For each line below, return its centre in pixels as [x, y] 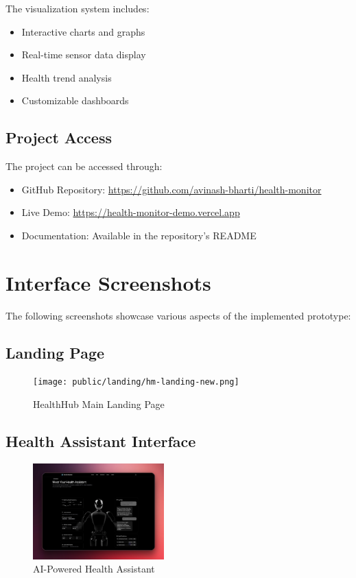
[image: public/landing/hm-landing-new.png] [136, 382]
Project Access [59, 137]
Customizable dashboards [75, 100]
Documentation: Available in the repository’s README [139, 235]
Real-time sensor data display [84, 55]
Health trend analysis [67, 77]
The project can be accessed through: [84, 166]
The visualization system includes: [78, 8]
